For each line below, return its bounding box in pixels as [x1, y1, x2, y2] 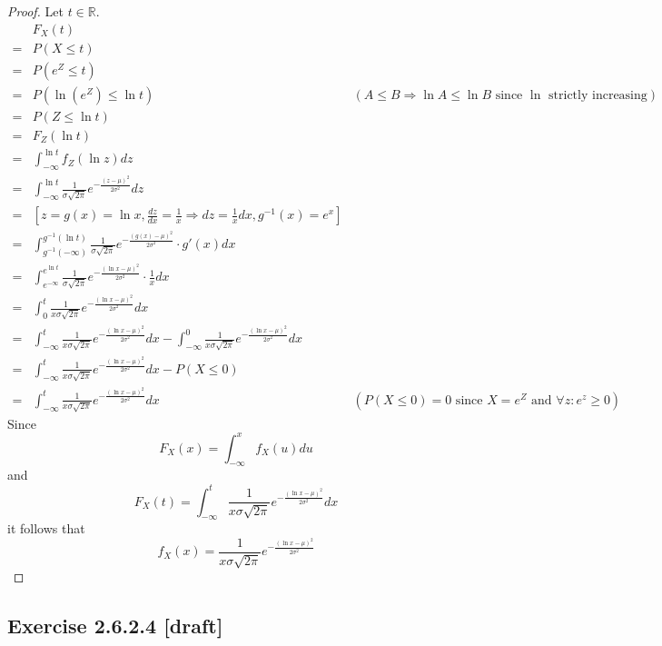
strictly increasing [548, 88, 647, 102]
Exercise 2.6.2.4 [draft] [7, 611, 223, 640]
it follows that [7, 519, 85, 538]
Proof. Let [7, 2, 64, 20]
